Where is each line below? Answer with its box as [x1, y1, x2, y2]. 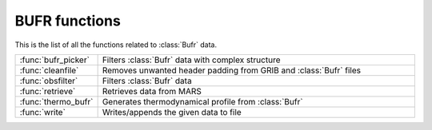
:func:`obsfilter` [19, 75, 78, 86]
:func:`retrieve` [19, 85, 76, 97]
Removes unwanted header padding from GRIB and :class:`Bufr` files [102, 65, 362, 76]
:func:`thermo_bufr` [19, 96, 94, 107]
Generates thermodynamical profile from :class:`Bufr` [102, 96, 303, 107]
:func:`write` [19, 106, 66, 117]
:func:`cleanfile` [19, 65, 79, 76]
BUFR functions [14, 12, 122, 30]
